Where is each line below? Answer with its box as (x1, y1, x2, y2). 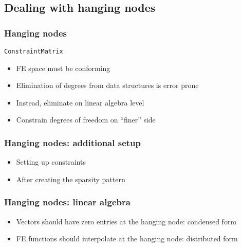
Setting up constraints (16, 156, 86, 167)
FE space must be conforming (16, 62, 110, 73)
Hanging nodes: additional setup (4, 136, 141, 149)
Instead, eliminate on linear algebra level (16, 97, 144, 108)
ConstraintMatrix (4, 48, 63, 55)
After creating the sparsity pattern (16, 173, 125, 184)
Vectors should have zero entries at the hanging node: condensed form (16, 216, 237, 226)
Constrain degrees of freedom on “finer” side (16, 114, 156, 125)
